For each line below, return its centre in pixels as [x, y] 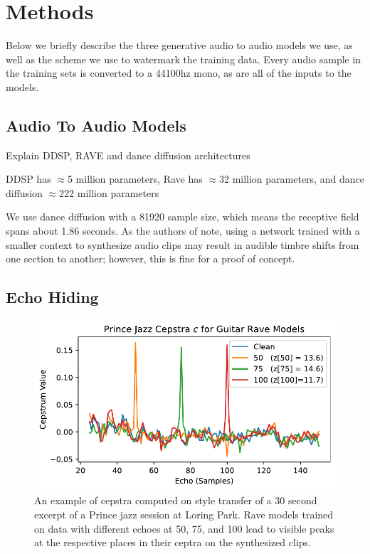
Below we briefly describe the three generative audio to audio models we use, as [179, 45]
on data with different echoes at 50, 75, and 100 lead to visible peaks [184, 528]
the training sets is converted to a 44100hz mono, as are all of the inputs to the [179, 73]
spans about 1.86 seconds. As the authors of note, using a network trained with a [183, 231]
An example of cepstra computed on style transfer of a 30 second [176, 500]
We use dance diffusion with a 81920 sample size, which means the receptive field [183, 217]
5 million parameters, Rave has [135, 179]
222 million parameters [109, 192]
